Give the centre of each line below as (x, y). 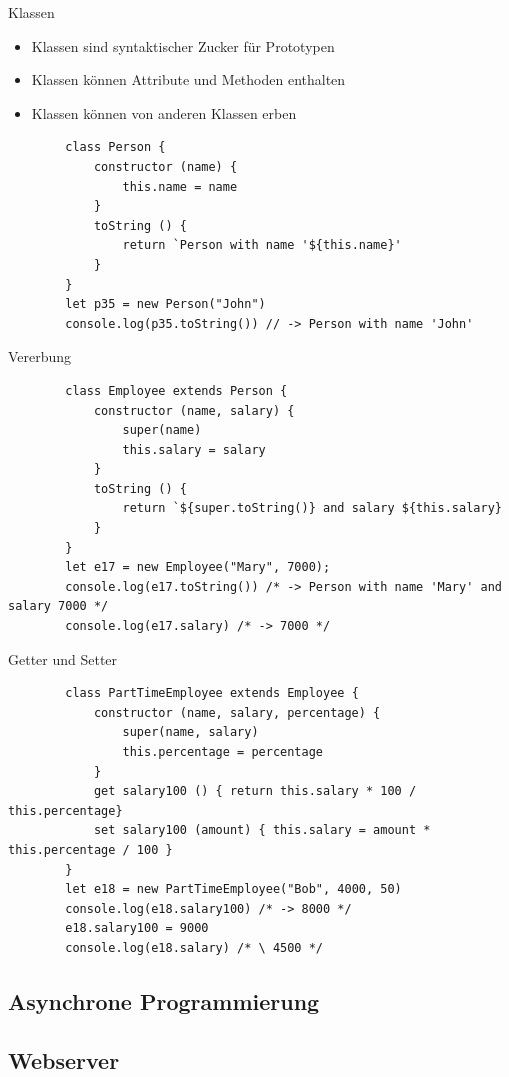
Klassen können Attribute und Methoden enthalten (188, 79)
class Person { (115, 147)
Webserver (64, 1059)
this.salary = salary (194, 449)
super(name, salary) (190, 732)
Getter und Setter (63, 658)
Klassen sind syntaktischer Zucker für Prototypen (183, 45)
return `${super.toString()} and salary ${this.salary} (312, 508)
